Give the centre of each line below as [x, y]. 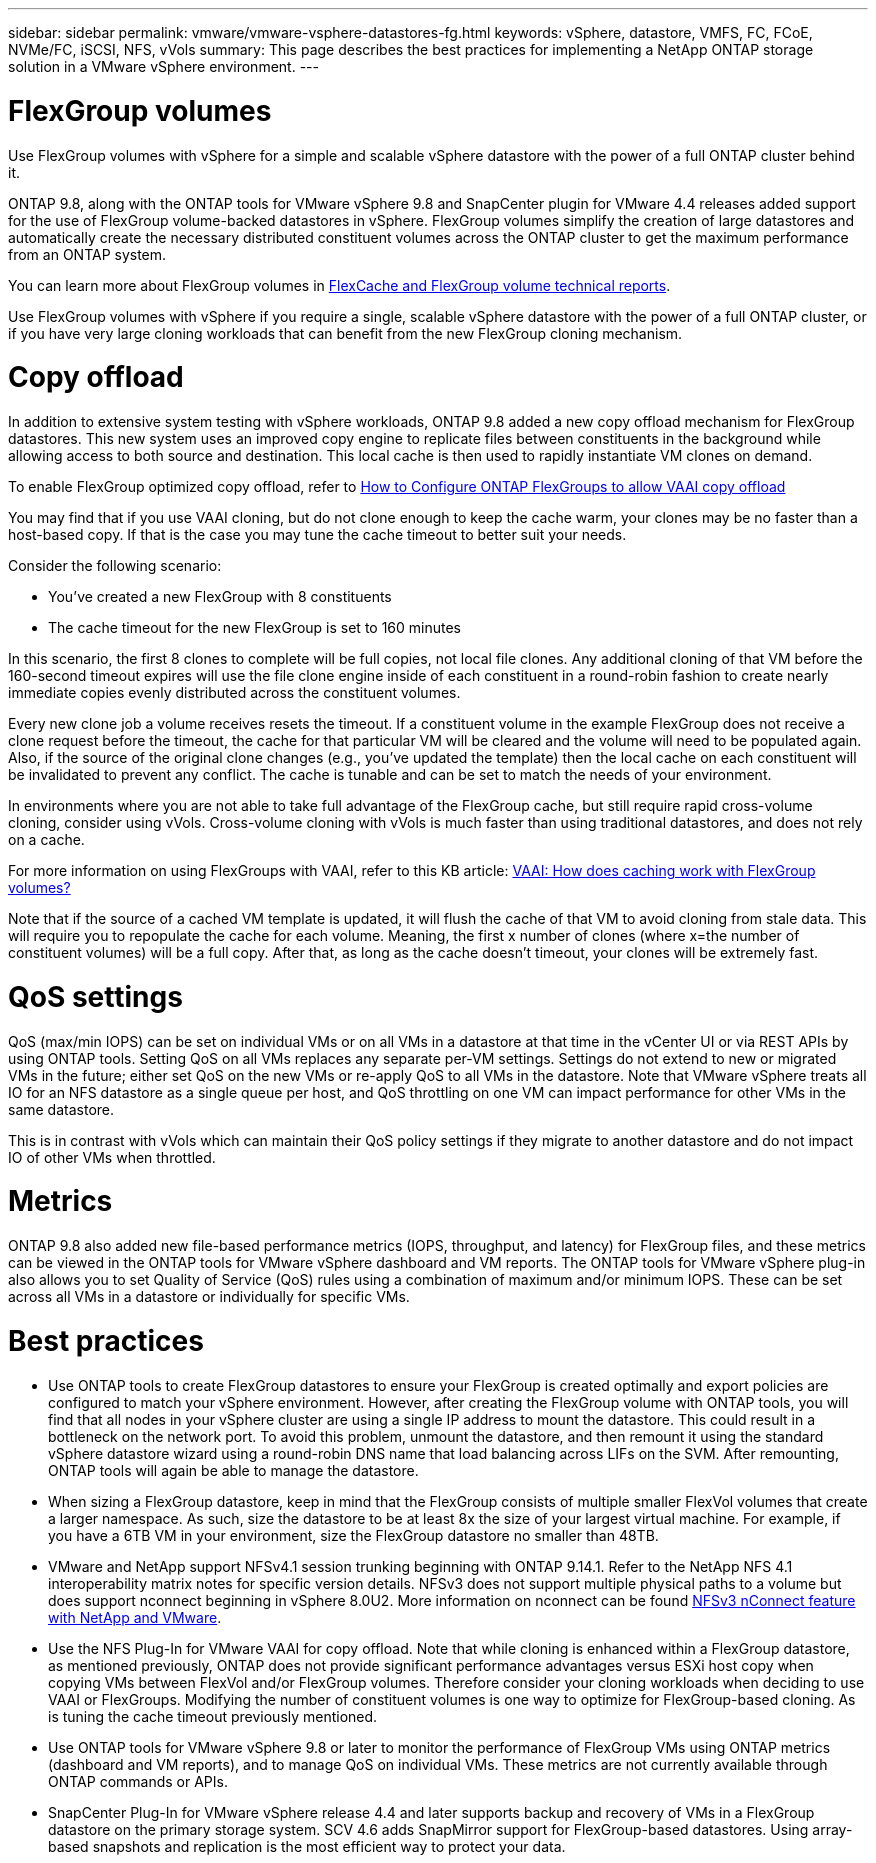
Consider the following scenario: [115, 565]
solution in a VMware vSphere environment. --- [163, 66]
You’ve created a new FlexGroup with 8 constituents [220, 596]
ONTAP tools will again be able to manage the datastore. [233, 1470]
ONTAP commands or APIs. [138, 1781]
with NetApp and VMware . [135, 1617]
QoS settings [95, 996]
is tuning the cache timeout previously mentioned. [213, 1716]
